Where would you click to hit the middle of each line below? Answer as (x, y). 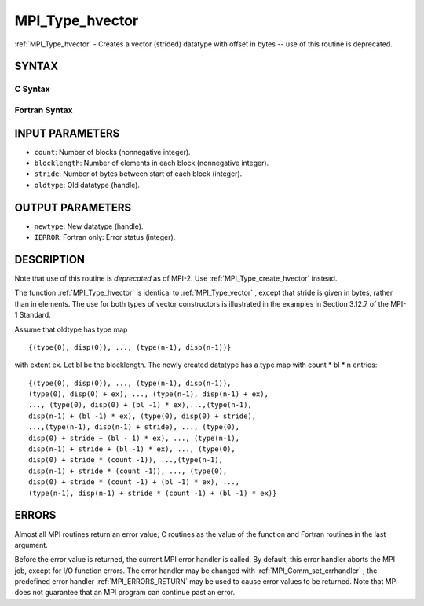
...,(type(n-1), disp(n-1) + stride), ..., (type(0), (134, 427)
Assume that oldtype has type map (71, 329)
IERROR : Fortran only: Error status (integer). (105, 237)
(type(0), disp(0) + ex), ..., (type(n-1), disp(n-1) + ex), (148, 394)
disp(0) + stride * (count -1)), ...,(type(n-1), (126, 460)
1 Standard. (33, 315)
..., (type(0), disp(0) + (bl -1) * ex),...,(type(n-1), (141, 405)
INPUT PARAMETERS (67, 133)
